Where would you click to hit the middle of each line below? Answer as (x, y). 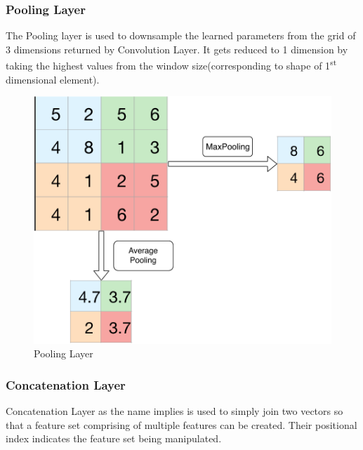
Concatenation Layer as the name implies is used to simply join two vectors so (174, 411)
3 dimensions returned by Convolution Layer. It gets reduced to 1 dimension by (177, 49)
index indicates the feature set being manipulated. (114, 438)
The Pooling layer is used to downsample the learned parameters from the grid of (181, 35)
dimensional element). (53, 79)
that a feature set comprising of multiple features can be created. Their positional (181, 424)
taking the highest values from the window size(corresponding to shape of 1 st (171, 65)
